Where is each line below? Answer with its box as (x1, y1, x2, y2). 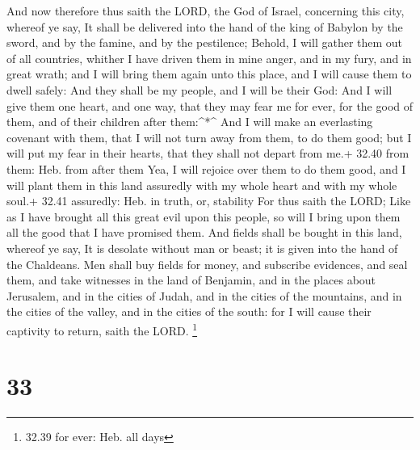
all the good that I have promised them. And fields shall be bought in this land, (6, 224, 402, 241)
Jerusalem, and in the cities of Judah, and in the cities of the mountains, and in (6, 287, 402, 304)
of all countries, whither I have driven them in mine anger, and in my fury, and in (6, 49, 412, 66)
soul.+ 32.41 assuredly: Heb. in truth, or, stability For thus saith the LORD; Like (6, 192, 411, 209)
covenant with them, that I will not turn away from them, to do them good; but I (6, 128, 412, 145)
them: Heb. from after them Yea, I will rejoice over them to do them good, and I (6, 160, 406, 177)
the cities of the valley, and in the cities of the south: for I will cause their (6, 303, 372, 320)
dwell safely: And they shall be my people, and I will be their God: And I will (6, 81, 393, 98)
